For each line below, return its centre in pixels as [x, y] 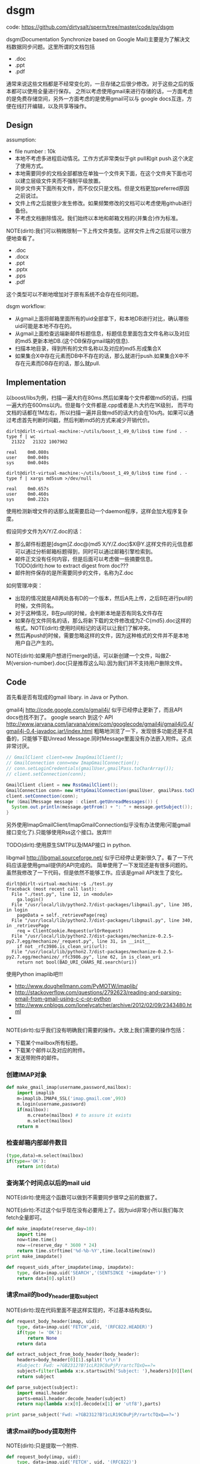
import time [32, 1234]
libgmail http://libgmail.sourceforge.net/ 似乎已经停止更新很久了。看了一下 [97, 858]
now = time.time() [37, 1240]
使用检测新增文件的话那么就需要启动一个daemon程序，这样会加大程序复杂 [97, 511]
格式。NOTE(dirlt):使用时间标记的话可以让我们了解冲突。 [84, 628]
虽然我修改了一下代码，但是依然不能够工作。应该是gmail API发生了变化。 [96, 873]
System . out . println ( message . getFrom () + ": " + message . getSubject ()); [102, 807]
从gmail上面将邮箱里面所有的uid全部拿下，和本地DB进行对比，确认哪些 [102, 318]
